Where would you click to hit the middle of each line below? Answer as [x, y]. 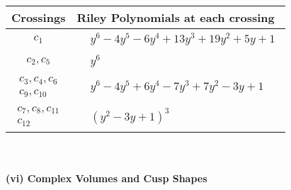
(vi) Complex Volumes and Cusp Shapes [107, 178]
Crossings [39, 17]
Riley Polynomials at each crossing [176, 17]
